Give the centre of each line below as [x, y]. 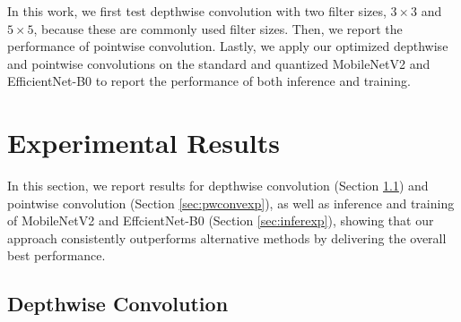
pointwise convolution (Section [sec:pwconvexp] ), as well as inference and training [231, 203]
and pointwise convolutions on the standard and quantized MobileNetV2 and [219, 63]
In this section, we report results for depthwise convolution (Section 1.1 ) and [218, 186]
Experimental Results [144, 143]
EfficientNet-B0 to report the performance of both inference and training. [209, 81]
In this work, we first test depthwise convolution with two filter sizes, [197, 11]
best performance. [57, 255]
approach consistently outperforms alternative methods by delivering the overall [227, 237]
